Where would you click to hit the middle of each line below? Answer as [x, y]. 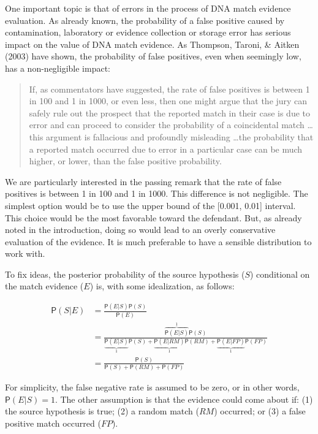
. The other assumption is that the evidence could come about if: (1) [184, 399]
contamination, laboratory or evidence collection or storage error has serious [148, 32]
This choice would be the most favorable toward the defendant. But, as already [153, 217]
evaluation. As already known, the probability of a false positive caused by [145, 20]
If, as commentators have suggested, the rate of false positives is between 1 [169, 89]
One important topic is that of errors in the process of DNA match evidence [148, 8]
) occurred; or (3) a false [260, 411]
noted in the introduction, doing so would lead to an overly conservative [140, 230]
